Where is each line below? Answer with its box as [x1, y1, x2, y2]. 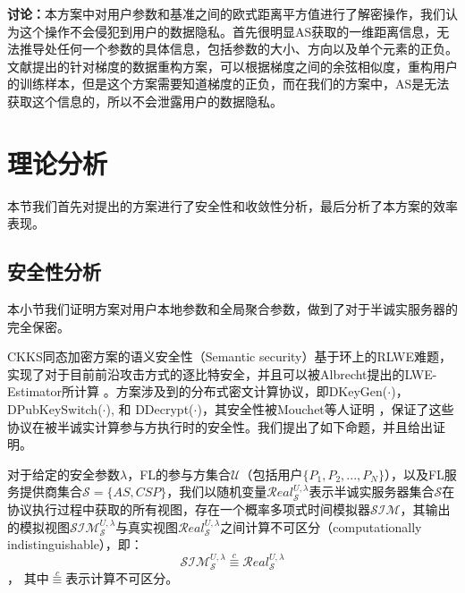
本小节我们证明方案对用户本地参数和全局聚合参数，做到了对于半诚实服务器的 [7, 300, 458, 318]
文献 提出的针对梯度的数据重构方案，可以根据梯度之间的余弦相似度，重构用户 [7, 56, 458, 75]
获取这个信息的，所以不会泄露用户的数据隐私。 [7, 91, 283, 110]
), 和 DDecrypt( [106, 400, 194, 419]
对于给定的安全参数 [7, 464, 120, 483]
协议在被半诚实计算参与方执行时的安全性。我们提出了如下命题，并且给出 [7, 417, 433, 436]
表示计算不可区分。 [65, 569, 179, 588]
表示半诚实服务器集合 [309, 482, 435, 501]
